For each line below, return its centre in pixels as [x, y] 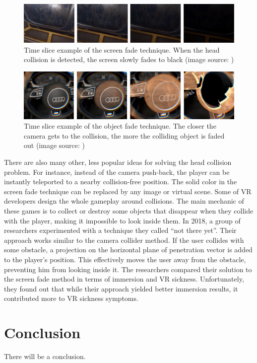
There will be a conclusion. [45, 356]
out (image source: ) [54, 145]
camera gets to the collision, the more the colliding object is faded [124, 135]
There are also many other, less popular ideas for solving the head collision [118, 162]
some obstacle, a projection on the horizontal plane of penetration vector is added [128, 250]
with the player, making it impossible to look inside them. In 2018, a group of [122, 220]
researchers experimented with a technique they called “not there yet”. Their [120, 230]
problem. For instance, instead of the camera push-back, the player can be [117, 172]
